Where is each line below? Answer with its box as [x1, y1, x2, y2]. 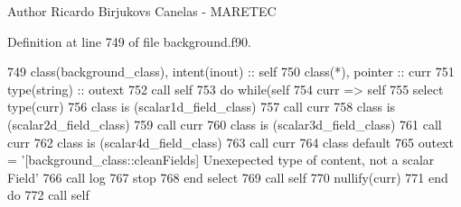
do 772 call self [7, 185, 89, 204]
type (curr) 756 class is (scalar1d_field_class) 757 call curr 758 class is [7, 97, 396, 116]
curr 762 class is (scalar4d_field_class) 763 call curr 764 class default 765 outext [7, 132, 454, 151]
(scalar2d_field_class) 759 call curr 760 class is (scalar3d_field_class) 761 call [7, 114, 442, 133]
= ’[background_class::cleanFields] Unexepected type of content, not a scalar [7, 150, 435, 169]
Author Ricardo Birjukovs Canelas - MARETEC [7, 2, 277, 20]
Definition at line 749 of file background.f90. [7, 31, 251, 50]
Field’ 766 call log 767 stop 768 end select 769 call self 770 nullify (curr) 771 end [7, 167, 448, 186]
